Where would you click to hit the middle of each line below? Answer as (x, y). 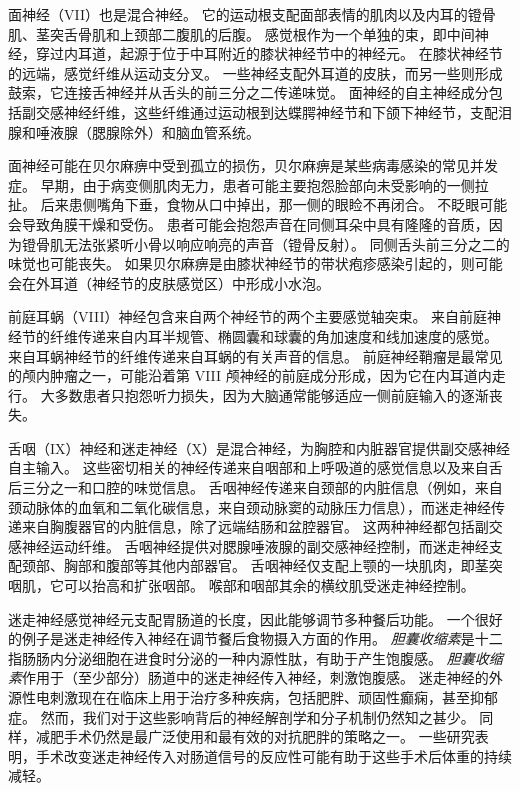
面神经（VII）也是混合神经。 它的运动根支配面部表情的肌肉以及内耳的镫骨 (252, 14)
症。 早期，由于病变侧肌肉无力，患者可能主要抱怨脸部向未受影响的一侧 (241, 184)
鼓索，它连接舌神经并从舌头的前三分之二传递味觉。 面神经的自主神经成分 (248, 92)
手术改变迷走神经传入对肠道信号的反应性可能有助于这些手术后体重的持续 (273, 755)
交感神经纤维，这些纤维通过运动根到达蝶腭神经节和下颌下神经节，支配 (266, 111)
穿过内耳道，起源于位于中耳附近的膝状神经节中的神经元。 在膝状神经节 (269, 53)
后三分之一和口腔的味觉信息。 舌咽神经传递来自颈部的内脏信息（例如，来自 (255, 487)
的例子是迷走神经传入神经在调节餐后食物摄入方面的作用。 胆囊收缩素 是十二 (255, 638)
